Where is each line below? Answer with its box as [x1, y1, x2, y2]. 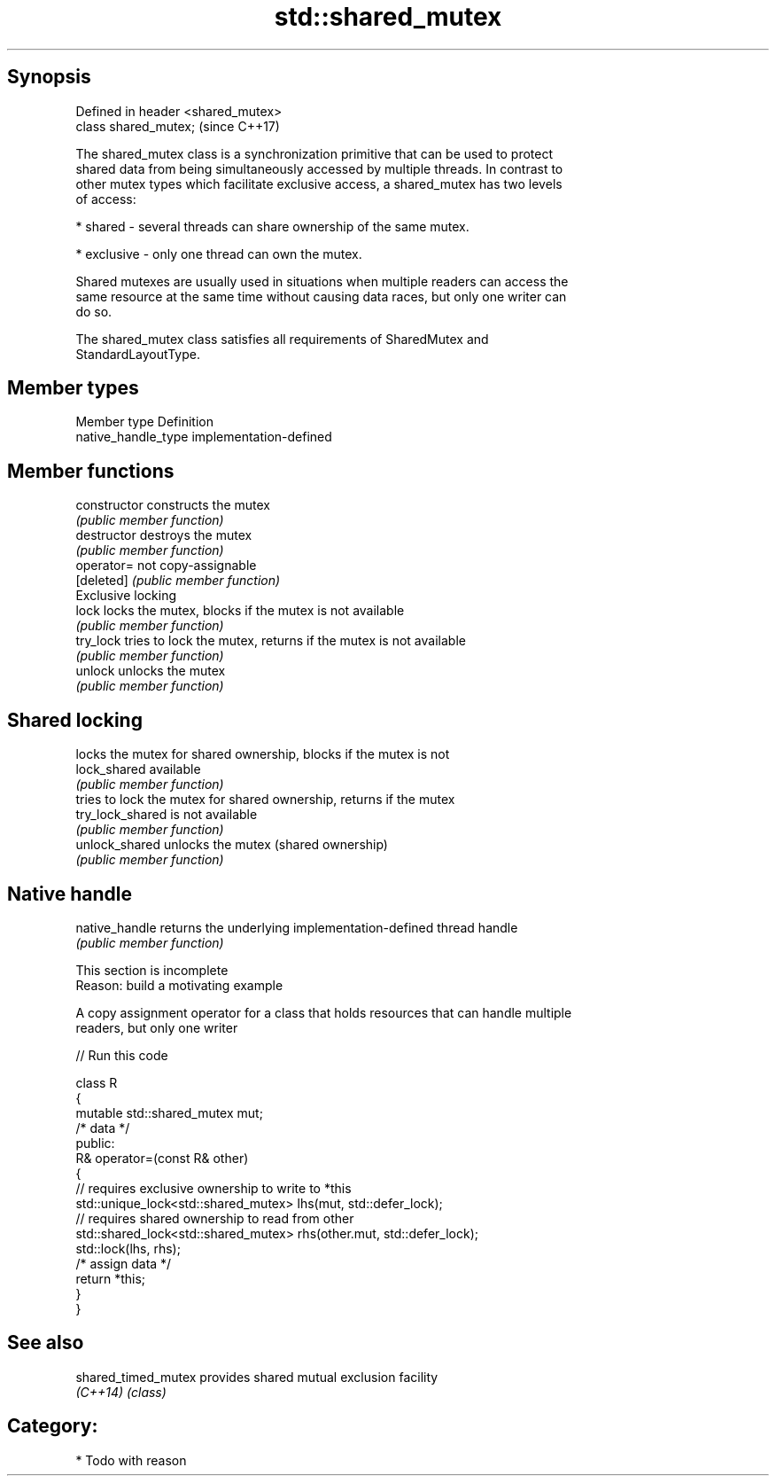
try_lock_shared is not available [75, 807, 258, 823]
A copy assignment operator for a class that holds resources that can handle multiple [75, 1004, 572, 1020]
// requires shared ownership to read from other [75, 1210, 354, 1226]
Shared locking [7, 708, 143, 731]
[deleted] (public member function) [75, 573, 281, 589]
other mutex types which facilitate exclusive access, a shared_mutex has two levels [75, 176, 563, 191]
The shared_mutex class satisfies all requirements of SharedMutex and [75, 331, 489, 347]
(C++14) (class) [75, 1384, 167, 1400]
